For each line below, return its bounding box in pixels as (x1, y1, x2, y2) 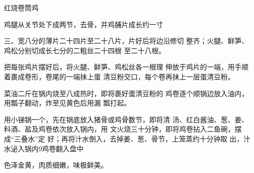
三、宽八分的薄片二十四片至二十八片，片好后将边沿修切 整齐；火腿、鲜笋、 (4, 35, 249, 46)
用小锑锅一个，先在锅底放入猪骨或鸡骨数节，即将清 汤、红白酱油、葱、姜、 (4, 114, 249, 124)
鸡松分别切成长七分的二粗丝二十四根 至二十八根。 (4, 45, 166, 55)
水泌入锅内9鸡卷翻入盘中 (4, 143, 84, 153)
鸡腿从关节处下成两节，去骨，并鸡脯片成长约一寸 (4, 19, 163, 29)
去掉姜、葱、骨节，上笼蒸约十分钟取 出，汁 (109, 133, 251, 143)
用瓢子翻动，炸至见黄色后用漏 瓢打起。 (4, 98, 131, 108)
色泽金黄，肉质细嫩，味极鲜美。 (4, 160, 108, 170)
